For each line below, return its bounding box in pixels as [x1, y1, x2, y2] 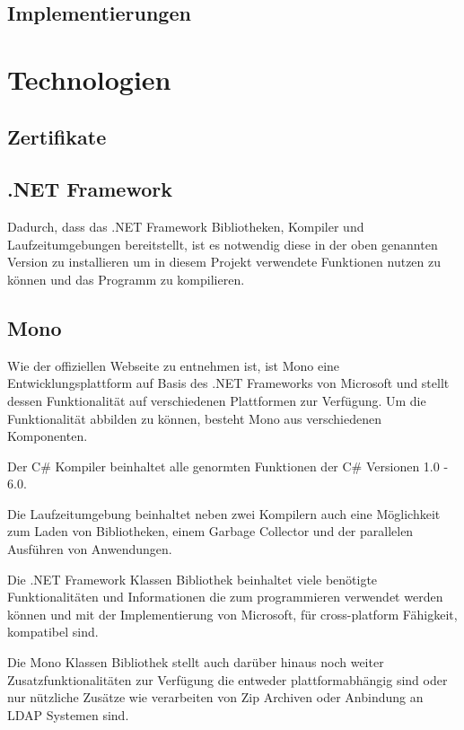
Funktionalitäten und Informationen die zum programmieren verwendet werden [7, 587, 443, 606]
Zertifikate [7, 122, 107, 150]
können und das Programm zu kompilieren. [7, 269, 245, 288]
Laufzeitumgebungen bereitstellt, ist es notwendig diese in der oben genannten [7, 234, 438, 253]
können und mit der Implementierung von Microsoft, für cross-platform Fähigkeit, [7, 604, 458, 623]
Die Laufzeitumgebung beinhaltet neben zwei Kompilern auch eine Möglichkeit [7, 504, 441, 523]
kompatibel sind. [7, 622, 99, 641]
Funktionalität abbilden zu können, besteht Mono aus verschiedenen [7, 409, 382, 427]
